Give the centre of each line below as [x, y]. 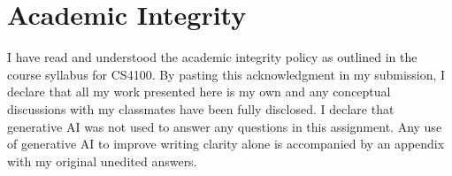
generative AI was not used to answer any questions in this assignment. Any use [225, 126]
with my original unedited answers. [102, 161]
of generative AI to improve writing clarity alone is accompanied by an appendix [226, 144]
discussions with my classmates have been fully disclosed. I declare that [201, 108]
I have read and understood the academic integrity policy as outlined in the [212, 57]
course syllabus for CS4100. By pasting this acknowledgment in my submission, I [226, 74]
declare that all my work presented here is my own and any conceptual [199, 92]
